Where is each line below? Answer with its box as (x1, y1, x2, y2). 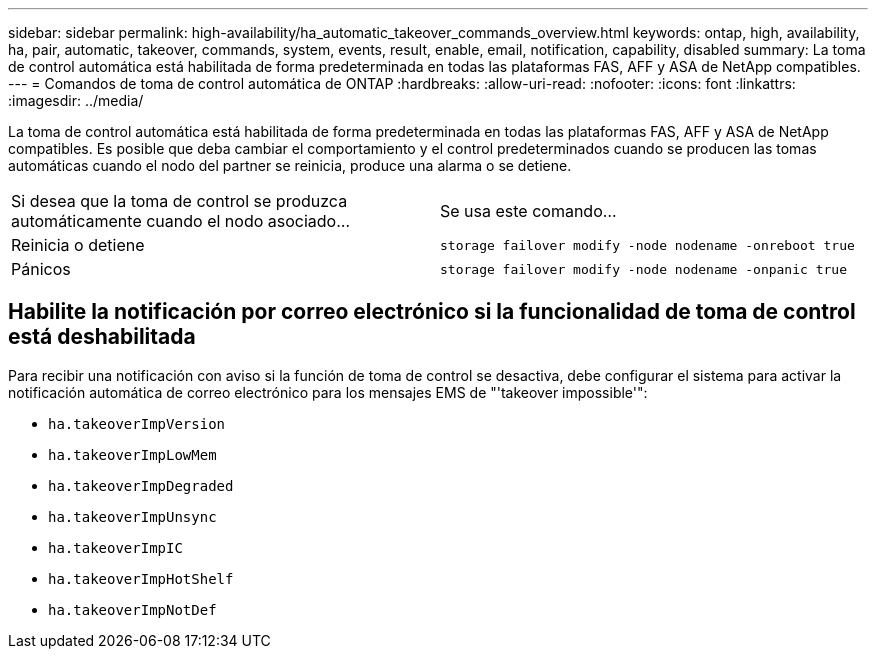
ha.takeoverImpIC (48, 539, 183, 556)
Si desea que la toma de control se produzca (11, 191, 348, 211)
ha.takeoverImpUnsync (48, 508, 217, 525)
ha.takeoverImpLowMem (48, 446, 217, 463)
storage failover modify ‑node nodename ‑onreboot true (440, 237, 855, 253)
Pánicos (11, 259, 71, 279)
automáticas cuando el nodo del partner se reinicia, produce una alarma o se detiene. (8, 157, 572, 174)
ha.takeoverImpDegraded (48, 477, 234, 494)
